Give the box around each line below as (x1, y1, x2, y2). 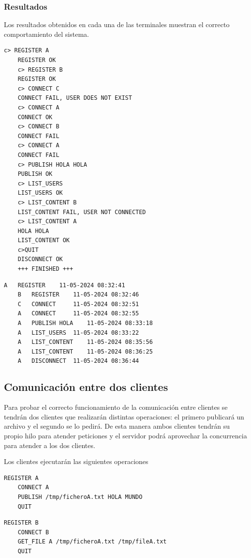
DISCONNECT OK (17, 256, 63, 263)
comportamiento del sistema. (4, 29, 89, 39)
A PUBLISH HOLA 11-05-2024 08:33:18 (17, 320, 153, 327)
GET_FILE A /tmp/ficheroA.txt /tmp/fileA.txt (17, 538, 167, 545)
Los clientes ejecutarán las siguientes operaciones (4, 456, 148, 466)
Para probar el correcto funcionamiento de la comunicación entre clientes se (4, 402, 228, 412)
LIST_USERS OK (17, 189, 63, 197)
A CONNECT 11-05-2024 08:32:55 (17, 310, 139, 317)
